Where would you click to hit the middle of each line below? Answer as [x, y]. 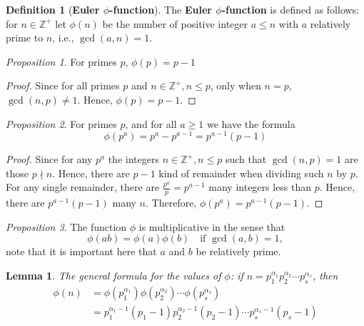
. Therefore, [171, 203]
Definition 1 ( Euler [53, 9]
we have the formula [251, 123]
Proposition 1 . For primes [61, 61]
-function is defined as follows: [290, 9]
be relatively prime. [238, 251]
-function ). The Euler [161, 9]
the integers [133, 159]
